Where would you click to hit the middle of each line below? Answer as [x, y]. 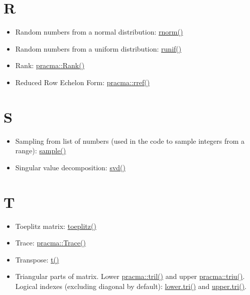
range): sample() [41, 151]
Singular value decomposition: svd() [70, 167]
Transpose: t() [37, 259]
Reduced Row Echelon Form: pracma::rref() [83, 82]
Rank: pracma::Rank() [50, 65]
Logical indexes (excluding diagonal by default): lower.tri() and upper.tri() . [131, 286]
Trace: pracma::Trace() [50, 243]
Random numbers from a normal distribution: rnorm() [99, 32]
